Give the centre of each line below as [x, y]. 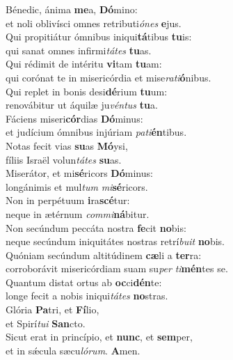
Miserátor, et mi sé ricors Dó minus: [79, 173]
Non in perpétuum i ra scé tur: [68, 200]
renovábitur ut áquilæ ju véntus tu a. [82, 105]
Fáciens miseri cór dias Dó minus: [74, 118]
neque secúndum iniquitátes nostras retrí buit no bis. [115, 241]
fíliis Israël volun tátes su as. [64, 159]
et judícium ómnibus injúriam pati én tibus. [96, 132]
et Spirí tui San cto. [46, 323]
